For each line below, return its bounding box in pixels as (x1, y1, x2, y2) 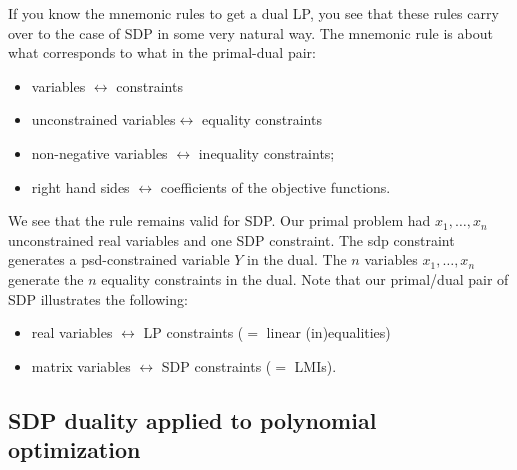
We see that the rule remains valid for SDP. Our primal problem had (8, 210, 431, 231)
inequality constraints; (198, 142, 335, 163)
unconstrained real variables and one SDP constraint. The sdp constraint (8, 229, 455, 250)
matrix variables (31, 355, 131, 376)
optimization (8, 434, 141, 465)
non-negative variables (31, 142, 168, 163)
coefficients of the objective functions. (160, 176, 391, 197)
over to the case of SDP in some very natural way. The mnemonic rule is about (8, 22, 493, 43)
